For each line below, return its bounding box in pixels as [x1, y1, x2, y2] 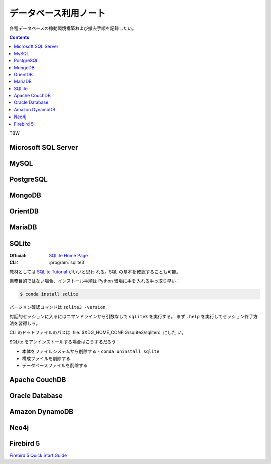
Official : [9, 253, 27, 259]
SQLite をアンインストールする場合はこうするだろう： [9, 339, 120, 345]
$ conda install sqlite [20, 291, 79, 297]
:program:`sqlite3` [49, 259, 86, 266]
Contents [9, 34, 30, 40]
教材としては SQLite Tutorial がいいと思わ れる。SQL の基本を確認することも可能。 [9, 269, 181, 275]
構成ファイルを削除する [22, 355, 70, 361]
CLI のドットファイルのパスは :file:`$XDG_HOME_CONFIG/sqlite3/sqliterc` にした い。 [9, 329, 187, 336]
